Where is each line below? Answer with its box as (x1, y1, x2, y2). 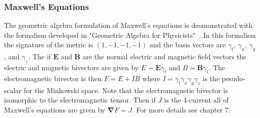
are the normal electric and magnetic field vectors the (82, 51, 246, 62)
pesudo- (221, 73, 245, 83)
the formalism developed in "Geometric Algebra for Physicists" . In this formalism (4, 29, 256, 40)
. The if (28, 51, 51, 62)
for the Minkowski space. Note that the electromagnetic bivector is (23, 85, 228, 95)
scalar (4, 85, 22, 95)
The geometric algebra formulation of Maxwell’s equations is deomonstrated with (4, 20, 253, 30)
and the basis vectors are (149, 39, 226, 50)
